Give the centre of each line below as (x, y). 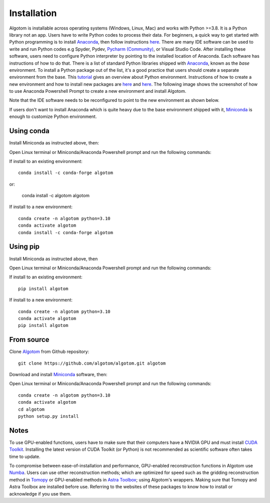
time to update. (25, 456)
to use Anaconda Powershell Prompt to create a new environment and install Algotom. (98, 91)
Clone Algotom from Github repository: (49, 352)
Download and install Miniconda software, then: (58, 374)
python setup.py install (48, 416)
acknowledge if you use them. (40, 493)
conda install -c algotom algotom (56, 196)
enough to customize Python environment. (53, 117)
